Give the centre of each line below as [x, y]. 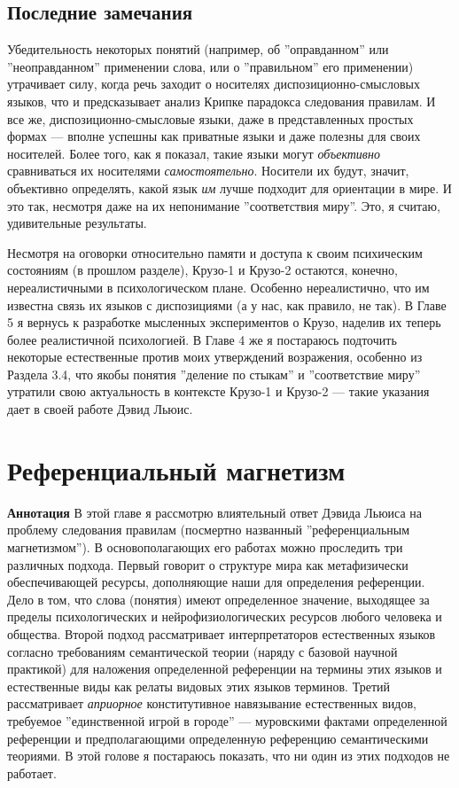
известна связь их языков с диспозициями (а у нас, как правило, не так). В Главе [227, 304]
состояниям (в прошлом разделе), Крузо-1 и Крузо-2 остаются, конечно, [202, 270]
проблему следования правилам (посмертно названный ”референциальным [209, 530]
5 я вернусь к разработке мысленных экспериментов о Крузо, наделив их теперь [224, 322]
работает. [32, 772]
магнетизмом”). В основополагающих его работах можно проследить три [205, 546]
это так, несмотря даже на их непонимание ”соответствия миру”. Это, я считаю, [224, 205]
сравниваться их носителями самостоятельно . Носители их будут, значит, [208, 171]
